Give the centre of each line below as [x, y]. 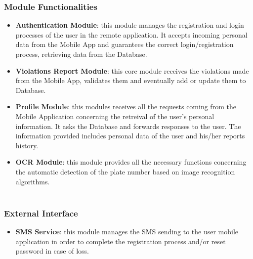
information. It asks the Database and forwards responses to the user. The [128, 126]
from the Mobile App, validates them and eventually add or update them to [131, 80]
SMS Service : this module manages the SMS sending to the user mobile [127, 231]
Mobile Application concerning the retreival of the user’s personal [115, 116]
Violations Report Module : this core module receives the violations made [132, 70]
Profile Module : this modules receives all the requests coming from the [126, 107]
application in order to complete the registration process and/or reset [121, 241]
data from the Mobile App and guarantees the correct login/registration [125, 44]
